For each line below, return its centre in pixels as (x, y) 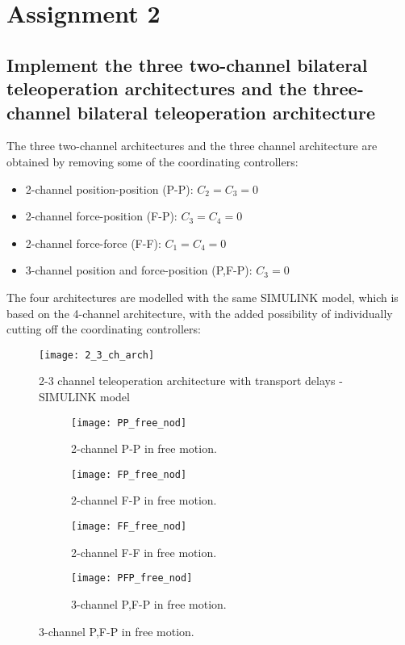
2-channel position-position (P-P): (109, 188)
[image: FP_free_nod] (129, 474)
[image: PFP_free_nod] (132, 578)
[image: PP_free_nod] (129, 423)
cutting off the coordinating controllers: (104, 329)
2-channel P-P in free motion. (144, 448)
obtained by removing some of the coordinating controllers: (152, 161)
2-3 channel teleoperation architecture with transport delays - (191, 381)
